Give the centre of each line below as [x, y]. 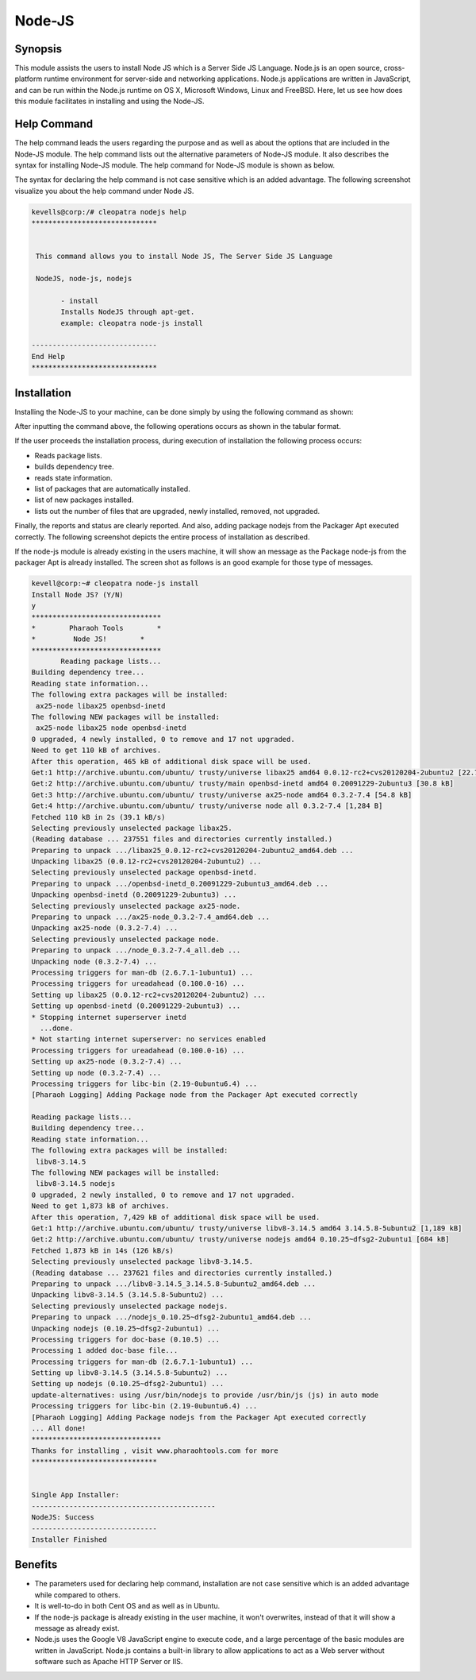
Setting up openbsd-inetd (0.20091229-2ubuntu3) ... [136, 1006]
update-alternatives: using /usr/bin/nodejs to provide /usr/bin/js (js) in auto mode [205, 1395]
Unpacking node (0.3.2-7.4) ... [94, 962]
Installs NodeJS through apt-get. [128, 312]
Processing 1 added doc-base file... [105, 1351]
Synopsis [38, 49]
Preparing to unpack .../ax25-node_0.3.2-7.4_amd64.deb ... [151, 917]
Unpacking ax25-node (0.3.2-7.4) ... [105, 928]
